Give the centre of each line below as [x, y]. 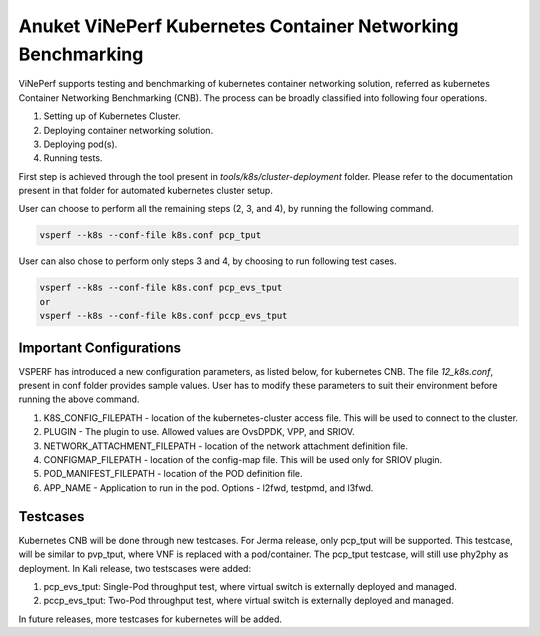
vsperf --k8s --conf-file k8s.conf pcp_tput [150, 235]
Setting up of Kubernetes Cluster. [112, 116]
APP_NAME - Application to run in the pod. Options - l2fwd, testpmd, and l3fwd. [208, 487]
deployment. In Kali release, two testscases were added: [135, 568]
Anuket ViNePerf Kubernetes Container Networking [238, 26]
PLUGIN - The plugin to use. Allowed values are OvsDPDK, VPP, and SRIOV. [199, 432]
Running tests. [73, 158]
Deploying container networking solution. [128, 130]
